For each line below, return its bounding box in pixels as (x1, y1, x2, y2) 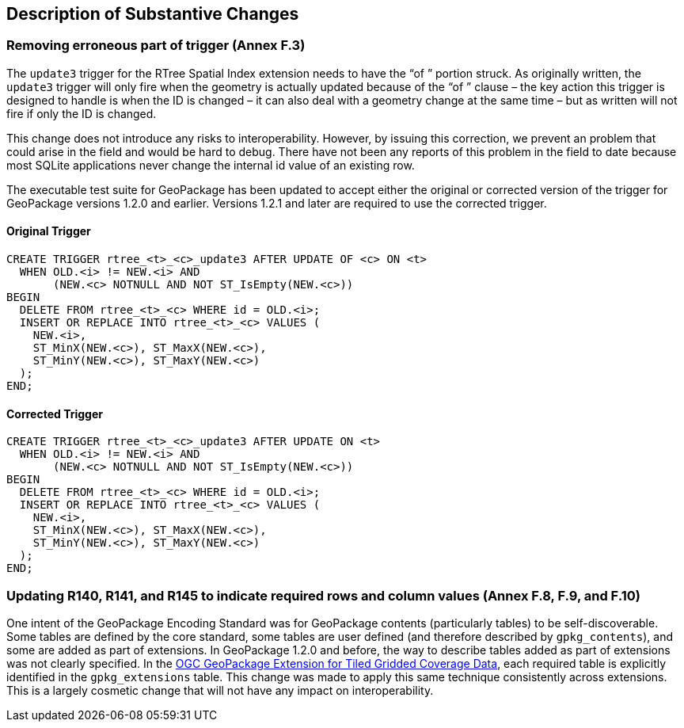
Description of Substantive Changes (6, 4, 299, 24)
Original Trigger (6, 224, 91, 238)
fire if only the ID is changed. (6, 106, 157, 120)
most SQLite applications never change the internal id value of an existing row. (6, 158, 415, 172)
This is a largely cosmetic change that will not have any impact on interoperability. (6, 683, 434, 697)
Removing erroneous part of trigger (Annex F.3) (6, 37, 306, 54)
